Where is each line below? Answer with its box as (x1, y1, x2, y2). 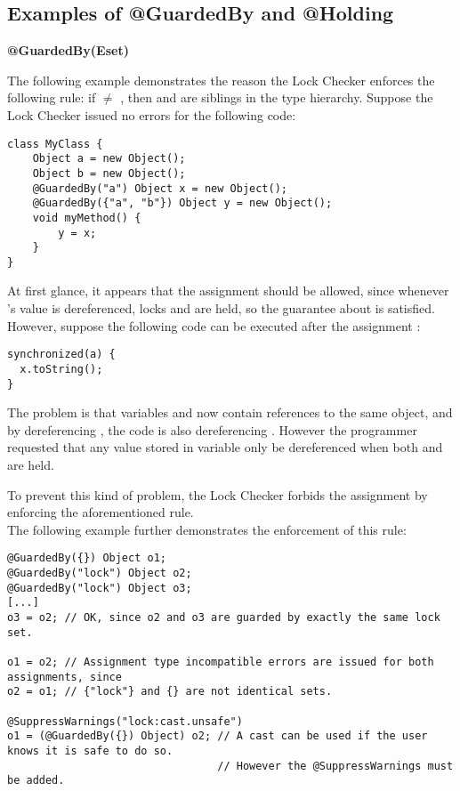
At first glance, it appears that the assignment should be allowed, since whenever (7, 281, 449, 300)
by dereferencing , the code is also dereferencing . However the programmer (7, 420, 417, 439)
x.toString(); (20, 362, 103, 375)
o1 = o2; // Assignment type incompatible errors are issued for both (7, 655, 434, 668)
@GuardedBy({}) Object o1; (7, 552, 166, 565)
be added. (7, 774, 65, 787)
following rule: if (7, 88, 96, 107)
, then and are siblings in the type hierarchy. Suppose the (120, 88, 433, 107)
